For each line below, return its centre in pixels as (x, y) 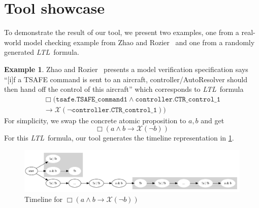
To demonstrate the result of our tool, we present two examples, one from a (122, 32)
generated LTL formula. (42, 52)
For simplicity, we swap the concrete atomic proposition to (95, 120)
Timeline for (44, 199)
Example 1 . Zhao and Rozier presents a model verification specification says (126, 69)
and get (213, 120)
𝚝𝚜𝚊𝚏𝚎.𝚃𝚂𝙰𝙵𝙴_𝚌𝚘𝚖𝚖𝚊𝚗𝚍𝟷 (92, 99)
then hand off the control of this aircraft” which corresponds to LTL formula (124, 89)
